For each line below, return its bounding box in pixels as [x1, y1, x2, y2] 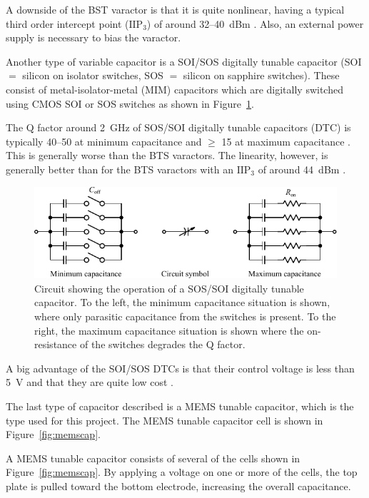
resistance [34, 337, 77, 352]
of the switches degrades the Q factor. [79, 337, 246, 352]
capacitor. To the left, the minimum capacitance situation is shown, [34, 295, 330, 310]
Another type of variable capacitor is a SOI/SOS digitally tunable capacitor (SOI [6, 54, 362, 68]
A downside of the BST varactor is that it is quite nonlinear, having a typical [6, 2, 345, 16]
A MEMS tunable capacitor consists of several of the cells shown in [6, 450, 300, 465]
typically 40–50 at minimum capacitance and [6, 133, 202, 148]
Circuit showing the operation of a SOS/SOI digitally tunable [34, 280, 304, 295]
